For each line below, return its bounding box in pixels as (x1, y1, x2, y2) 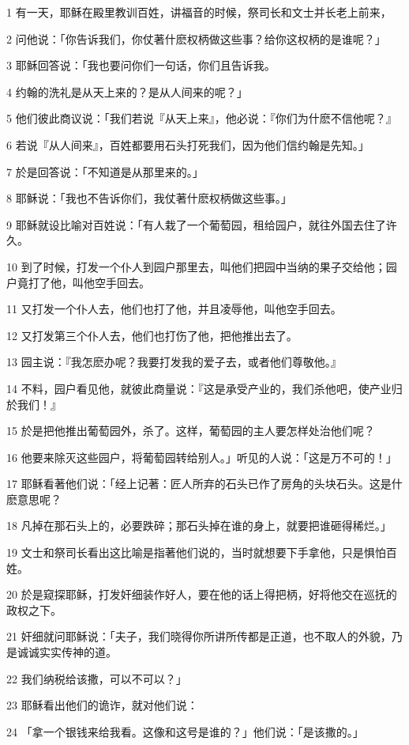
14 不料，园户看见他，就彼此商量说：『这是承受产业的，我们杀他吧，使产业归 (6, 380, 403, 396)
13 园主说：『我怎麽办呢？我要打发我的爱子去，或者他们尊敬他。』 (6, 354, 342, 370)
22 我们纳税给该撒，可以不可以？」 (6, 670, 187, 686)
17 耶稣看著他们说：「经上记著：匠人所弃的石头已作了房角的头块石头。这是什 (6, 475, 403, 492)
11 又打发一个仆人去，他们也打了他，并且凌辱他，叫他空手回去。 (6, 301, 342, 317)
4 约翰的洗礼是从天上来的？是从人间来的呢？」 (6, 83, 248, 100)
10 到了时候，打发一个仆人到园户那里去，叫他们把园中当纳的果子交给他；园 (6, 258, 397, 274)
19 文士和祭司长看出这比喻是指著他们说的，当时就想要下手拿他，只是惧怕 (6, 544, 386, 561)
